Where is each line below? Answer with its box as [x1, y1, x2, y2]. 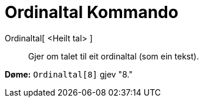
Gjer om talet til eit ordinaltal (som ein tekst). [28, 51, 199, 61]
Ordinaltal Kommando [5, 2, 178, 22]
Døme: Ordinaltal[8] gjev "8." [5, 69, 133, 79]
